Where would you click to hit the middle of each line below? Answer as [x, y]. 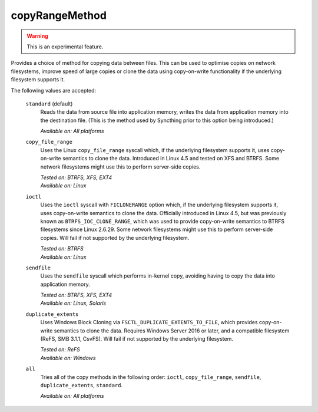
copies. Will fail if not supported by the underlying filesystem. [115, 238]
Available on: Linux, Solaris [73, 303]
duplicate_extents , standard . [82, 385]
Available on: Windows [68, 358]
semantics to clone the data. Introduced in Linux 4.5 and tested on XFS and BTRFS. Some [171, 159]
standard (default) [49, 104]
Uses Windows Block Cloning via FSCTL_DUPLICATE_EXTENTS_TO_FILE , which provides [149, 322]
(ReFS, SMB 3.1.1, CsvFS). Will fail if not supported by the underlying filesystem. [137, 339]
